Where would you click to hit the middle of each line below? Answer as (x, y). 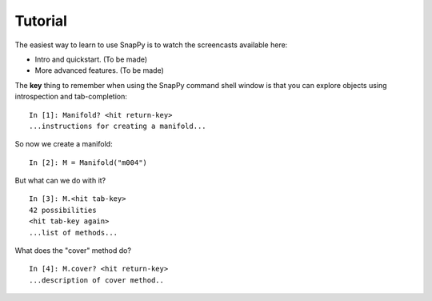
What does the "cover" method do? (73, 251)
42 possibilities (63, 210)
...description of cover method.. (96, 280)
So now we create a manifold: (64, 144)
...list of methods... (74, 233)
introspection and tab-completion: (71, 97)
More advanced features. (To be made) (99, 70)
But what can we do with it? (60, 181)
